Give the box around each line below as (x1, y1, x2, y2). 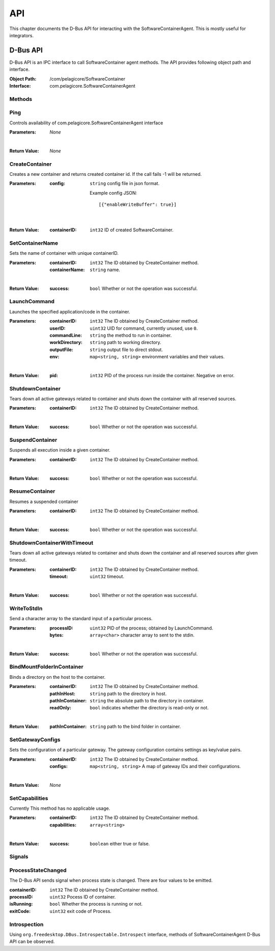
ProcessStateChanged (9, 866, 67, 874)
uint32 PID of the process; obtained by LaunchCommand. (90, 625, 213, 631)
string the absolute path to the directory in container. (90, 698, 205, 703)
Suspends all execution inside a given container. (9, 447, 111, 453)
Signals (9, 853, 29, 860)
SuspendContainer (9, 436, 58, 443)
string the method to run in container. (90, 332, 172, 338)
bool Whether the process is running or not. (49, 901, 143, 907)
